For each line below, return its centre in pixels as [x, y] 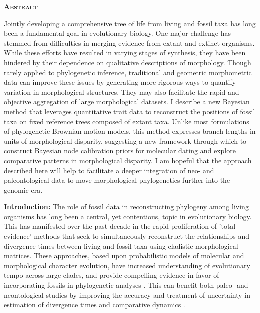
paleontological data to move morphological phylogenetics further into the [117, 180]
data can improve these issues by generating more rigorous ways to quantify [120, 82]
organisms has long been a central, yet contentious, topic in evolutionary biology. [128, 216]
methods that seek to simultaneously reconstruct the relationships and [142, 236]
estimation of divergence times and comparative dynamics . [95, 305]
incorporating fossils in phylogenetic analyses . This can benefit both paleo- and [126, 285]
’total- [228, 226]
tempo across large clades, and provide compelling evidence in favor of [112, 275]
